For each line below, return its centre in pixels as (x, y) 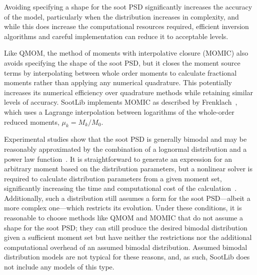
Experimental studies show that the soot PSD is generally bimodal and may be (125, 139)
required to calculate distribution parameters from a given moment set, (113, 178)
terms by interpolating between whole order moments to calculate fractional (120, 72)
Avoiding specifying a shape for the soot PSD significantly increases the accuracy (128, 7)
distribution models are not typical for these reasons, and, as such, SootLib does (127, 257)
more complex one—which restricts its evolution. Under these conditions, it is (123, 208)
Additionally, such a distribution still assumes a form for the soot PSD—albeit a (127, 198)
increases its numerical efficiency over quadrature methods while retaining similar (129, 92)
